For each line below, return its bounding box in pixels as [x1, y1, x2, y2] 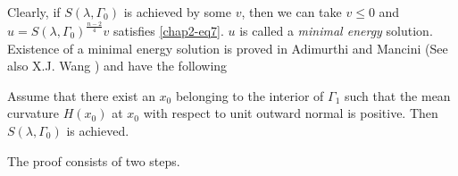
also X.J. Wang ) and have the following [7, 56, 228, 75]
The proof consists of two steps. [7, 151, 180, 170]
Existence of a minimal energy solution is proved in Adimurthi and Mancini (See [7, 38, 448, 57]
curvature [7, 104, 60, 122]
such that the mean [344, 86, 451, 105]
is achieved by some [123, 3, 231, 21]
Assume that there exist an [7, 86, 155, 105]
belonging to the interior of [175, 86, 324, 105]
